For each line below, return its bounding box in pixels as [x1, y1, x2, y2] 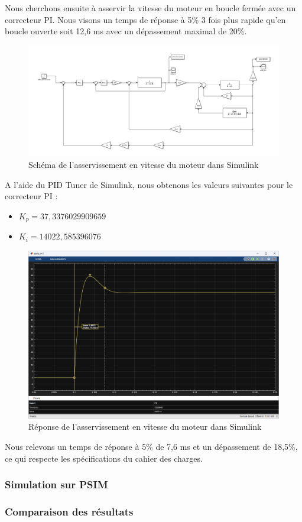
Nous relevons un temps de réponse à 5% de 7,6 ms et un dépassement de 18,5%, [5, 440, 298, 452]
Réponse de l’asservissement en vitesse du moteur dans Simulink [28, 420, 262, 433]
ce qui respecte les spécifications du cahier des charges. [5, 452, 203, 464]
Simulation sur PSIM [5, 477, 108, 492]
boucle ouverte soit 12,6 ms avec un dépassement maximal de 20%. [5, 25, 247, 37]
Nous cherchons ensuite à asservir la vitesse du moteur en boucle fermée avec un [5, 2, 296, 14]
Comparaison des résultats [5, 504, 134, 518]
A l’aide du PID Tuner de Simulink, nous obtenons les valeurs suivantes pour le [5, 178, 293, 190]
